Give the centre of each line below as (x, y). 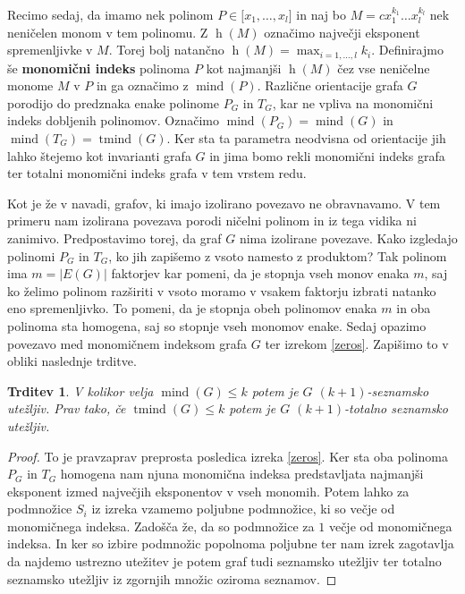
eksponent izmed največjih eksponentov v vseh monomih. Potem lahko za (208, 491)
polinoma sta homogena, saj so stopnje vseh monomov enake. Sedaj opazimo (217, 325)
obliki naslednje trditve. (72, 361)
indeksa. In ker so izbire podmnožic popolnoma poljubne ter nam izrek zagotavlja (231, 543)
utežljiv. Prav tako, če (67, 408)
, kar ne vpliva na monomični (353, 102)
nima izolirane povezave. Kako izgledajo (348, 238)
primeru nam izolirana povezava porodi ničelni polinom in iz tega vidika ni (212, 221)
